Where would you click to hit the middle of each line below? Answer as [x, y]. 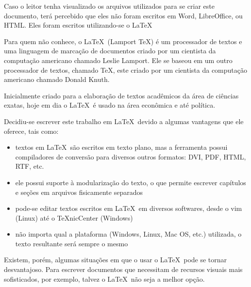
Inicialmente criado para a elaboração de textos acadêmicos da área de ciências [121, 95]
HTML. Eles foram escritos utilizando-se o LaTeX [78, 25]
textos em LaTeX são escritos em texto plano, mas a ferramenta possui [121, 147]
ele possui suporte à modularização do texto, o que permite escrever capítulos [131, 182]
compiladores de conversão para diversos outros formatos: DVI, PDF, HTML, [131, 156]
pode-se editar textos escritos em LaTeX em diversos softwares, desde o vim [129, 208]
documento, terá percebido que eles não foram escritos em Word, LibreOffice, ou [123, 15]
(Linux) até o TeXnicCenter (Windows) [74, 217]
